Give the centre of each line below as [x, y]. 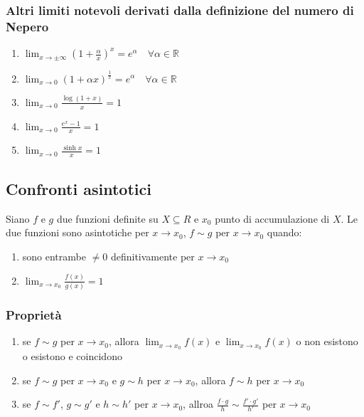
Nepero [27, 26]
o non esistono [327, 341]
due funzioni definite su [107, 218]
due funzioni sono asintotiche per [77, 232]
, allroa [198, 404]
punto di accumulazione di [272, 218]
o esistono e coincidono [72, 355]
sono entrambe [54, 256]
